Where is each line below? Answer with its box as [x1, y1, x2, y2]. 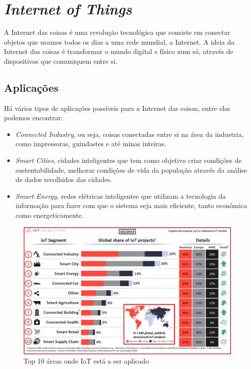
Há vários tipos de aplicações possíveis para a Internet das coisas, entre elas [4, 103, 230, 113]
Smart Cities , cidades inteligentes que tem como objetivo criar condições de [15, 155, 242, 165]
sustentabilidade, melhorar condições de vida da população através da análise [15, 164, 247, 175]
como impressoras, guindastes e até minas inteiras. [15, 138, 167, 149]
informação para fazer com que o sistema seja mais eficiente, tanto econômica [15, 200, 248, 211]
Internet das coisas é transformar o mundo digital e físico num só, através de [4, 46, 233, 56]
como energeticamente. [15, 210, 84, 220]
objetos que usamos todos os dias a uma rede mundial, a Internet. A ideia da [4, 36, 235, 47]
